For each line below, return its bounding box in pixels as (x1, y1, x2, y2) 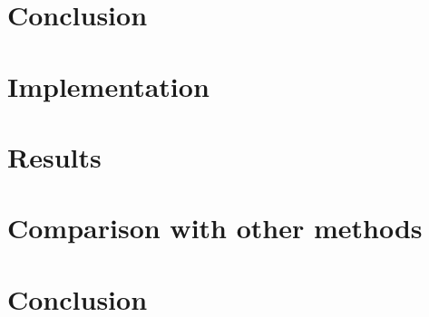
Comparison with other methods (7, 209, 423, 246)
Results (7, 138, 102, 175)
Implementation (7, 67, 210, 104)
